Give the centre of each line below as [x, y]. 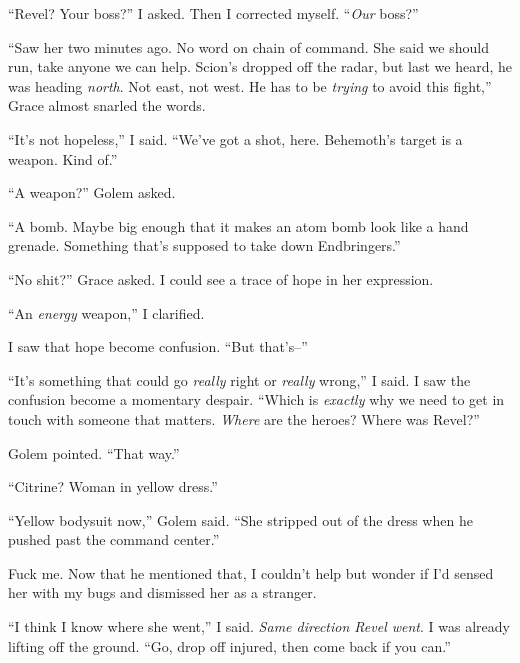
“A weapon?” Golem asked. [92, 192]
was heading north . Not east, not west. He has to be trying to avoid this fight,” [250, 85]
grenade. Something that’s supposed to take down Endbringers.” [204, 245]
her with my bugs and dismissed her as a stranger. [162, 592]
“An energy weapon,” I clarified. [106, 312]
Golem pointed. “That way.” [94, 452]
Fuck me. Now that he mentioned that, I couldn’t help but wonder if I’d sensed [251, 572]
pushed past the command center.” [114, 539]
